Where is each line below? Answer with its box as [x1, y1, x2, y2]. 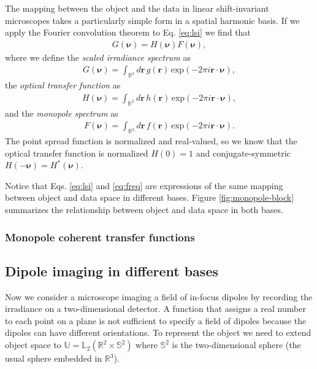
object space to [5, 338, 61, 351]
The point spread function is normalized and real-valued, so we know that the [5, 134, 297, 147]
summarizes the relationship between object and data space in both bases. [5, 203, 283, 216]
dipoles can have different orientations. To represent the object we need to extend [5, 326, 311, 339]
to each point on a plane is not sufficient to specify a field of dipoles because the [5, 314, 307, 327]
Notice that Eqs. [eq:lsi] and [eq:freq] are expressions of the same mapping [5, 179, 283, 192]
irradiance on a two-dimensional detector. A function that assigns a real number [5, 302, 306, 315]
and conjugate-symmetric [196, 146, 291, 159]
